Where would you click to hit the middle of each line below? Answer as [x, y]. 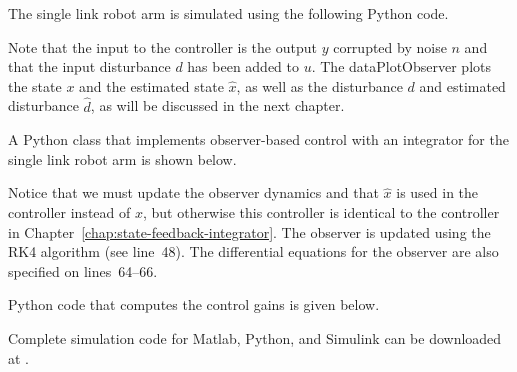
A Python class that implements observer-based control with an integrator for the [258, 139]
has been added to [243, 66]
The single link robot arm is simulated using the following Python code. [228, 13]
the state [35, 85]
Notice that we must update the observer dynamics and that [193, 192]
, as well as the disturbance [319, 85]
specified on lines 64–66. [83, 270]
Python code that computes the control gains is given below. [194, 304]
